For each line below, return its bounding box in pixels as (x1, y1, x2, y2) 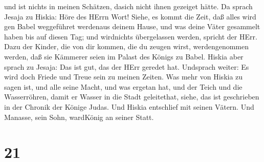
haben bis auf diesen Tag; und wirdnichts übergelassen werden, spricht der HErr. (4, 31, 257, 42)
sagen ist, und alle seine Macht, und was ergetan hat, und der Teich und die (4, 81, 243, 92)
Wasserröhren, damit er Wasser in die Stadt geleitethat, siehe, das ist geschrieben (4, 91, 259, 102)
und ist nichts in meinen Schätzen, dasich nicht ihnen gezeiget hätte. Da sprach (4, 1, 253, 11)
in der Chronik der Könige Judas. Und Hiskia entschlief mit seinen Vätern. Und (4, 101, 254, 112)
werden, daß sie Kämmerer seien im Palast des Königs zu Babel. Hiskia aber (4, 51, 244, 62)
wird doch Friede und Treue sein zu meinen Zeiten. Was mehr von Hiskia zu (4, 71, 243, 82)
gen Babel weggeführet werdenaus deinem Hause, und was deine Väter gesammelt (4, 21, 260, 32)
